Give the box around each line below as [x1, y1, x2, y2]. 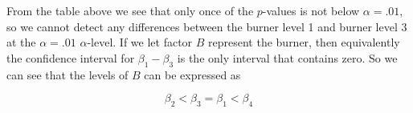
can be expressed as [144, 66, 241, 83]
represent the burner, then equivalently [208, 34, 400, 50]
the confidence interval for [6, 49, 135, 66]
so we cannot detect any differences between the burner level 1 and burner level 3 [6, 18, 407, 34]
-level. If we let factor [87, 34, 193, 50]
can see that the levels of [6, 66, 129, 83]
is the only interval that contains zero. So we [177, 49, 398, 66]
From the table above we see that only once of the [6, 2, 254, 18]
